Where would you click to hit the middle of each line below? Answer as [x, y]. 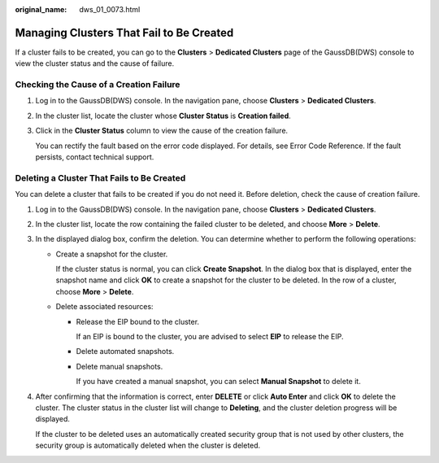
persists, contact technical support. [95, 157]
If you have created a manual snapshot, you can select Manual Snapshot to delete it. [218, 382]
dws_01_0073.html [110, 9]
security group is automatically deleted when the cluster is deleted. [148, 446]
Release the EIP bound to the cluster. [137, 321]
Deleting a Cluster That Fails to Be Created [100, 177]
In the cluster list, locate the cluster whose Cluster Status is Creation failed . [163, 116]
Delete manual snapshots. [120, 366]
